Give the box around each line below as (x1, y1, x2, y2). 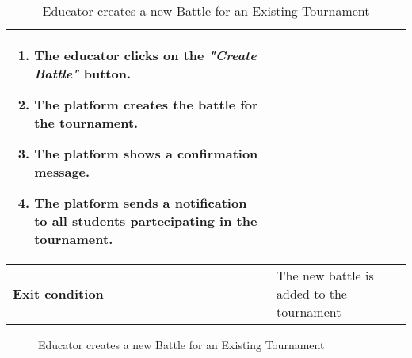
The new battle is (277, 266, 374, 284)
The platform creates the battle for (34, 95, 258, 113)
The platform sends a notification (34, 193, 247, 211)
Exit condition (13, 284, 104, 303)
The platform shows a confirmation (34, 144, 258, 162)
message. (34, 162, 90, 181)
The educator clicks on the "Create (34, 46, 257, 64)
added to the (277, 284, 347, 303)
